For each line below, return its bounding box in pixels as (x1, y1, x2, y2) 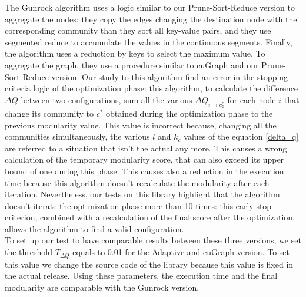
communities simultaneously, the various (5, 130, 150, 143)
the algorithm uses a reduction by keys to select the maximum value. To (5, 47, 265, 60)
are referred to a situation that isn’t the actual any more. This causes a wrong (5, 141, 287, 154)
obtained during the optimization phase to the (106, 107, 273, 119)
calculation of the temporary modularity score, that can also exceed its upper (5, 153, 284, 166)
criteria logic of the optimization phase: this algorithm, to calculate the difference (5, 82, 298, 94)
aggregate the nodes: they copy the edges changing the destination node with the (5, 12, 297, 25)
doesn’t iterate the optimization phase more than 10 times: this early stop (5, 199, 272, 212)
